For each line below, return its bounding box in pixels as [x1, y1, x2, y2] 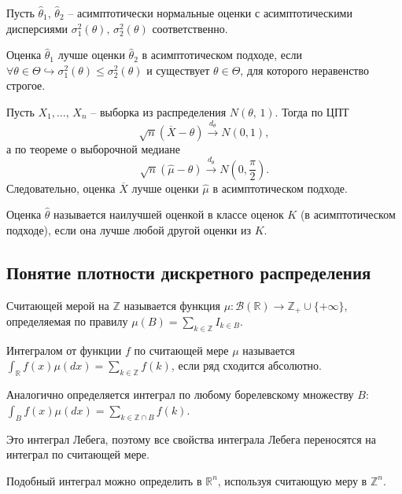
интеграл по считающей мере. [6, 446, 149, 463]
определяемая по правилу [6, 313, 128, 329]
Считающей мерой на [6, 297, 109, 313]
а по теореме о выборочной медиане [6, 140, 180, 157]
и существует [146, 61, 210, 78]
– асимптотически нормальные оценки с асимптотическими [68, 5, 352, 20]
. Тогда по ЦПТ [275, 103, 349, 120]
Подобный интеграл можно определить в [6, 472, 202, 488]
